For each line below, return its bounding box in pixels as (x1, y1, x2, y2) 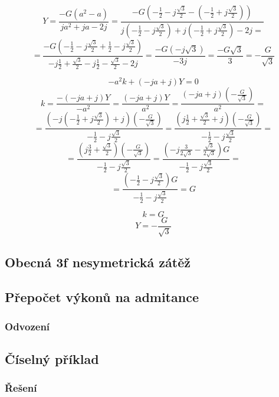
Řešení (5, 380, 37, 395)
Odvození (5, 319, 50, 333)
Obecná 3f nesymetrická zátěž (5, 253, 191, 271)
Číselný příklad (5, 349, 99, 368)
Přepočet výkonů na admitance (5, 288, 199, 306)
